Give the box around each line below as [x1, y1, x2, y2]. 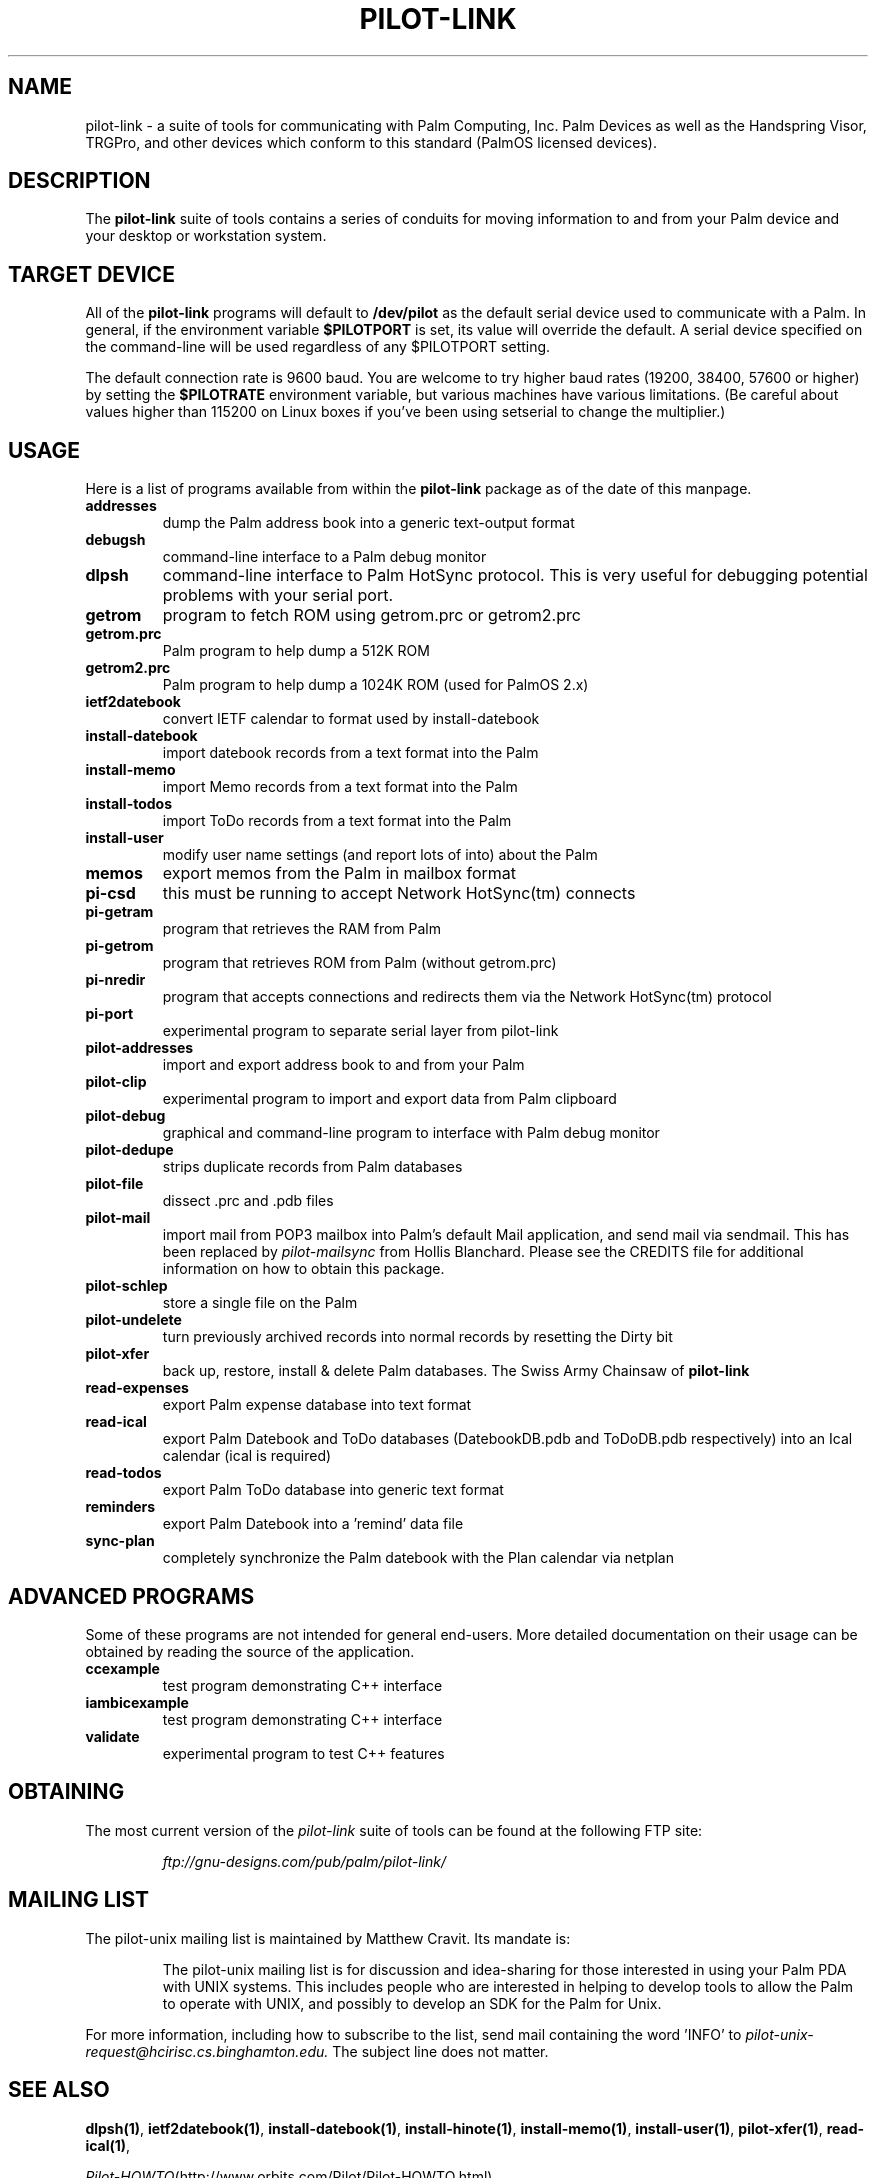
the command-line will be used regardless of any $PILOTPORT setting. [85, 338, 551, 356]
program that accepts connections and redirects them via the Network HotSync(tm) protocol [162, 988, 772, 1006]
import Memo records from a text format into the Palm [162, 778, 518, 796]
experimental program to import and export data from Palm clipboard [162, 1090, 617, 1108]
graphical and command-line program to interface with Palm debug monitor [162, 1124, 660, 1142]
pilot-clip [85, 1073, 147, 1091]
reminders [85, 1498, 156, 1516]
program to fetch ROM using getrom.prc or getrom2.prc [162, 605, 581, 626]
